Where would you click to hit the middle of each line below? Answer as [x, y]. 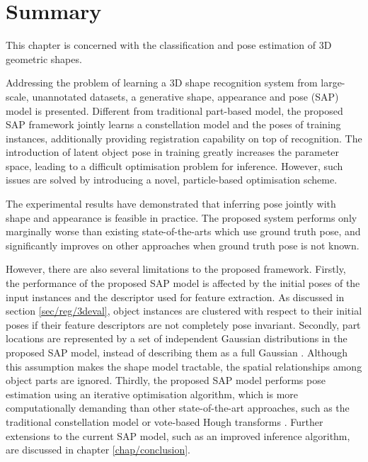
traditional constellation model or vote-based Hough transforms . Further [165, 421]
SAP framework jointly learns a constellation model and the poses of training [173, 124]
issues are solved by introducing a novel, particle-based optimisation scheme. [172, 180]
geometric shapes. [44, 58]
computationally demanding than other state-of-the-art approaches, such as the [178, 408]
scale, [17, 96]
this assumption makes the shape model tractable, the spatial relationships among [184, 366]
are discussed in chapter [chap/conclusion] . [98, 450]
